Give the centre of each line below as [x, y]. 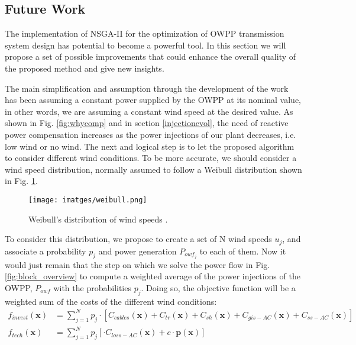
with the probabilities [92, 287]
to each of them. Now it [243, 251]
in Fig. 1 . [21, 181]
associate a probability [46, 251]
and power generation [137, 251]
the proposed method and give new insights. [85, 68]
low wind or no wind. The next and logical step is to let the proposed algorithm [150, 146]
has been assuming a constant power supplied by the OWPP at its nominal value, [153, 100]
